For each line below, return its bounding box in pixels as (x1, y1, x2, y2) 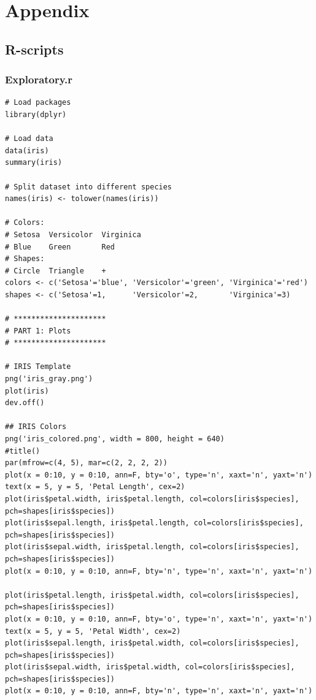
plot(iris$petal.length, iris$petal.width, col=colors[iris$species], (5, 590, 299, 599)
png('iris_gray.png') (5, 375, 93, 384)
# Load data (5, 134, 53, 143)
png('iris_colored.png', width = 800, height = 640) (5, 435, 225, 443)
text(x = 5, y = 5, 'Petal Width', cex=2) (5, 626, 181, 636)
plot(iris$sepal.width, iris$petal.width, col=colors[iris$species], (5, 663, 295, 672)
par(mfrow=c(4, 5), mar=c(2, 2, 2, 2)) (5, 458, 168, 468)
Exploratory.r (5, 72, 73, 87)
